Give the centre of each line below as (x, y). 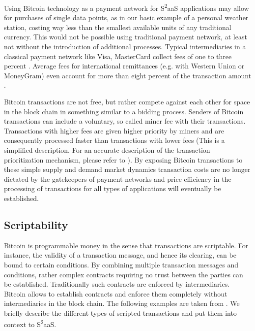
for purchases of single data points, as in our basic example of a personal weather (126, 17)
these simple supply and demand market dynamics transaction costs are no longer (127, 169)
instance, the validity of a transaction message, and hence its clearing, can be (120, 255)
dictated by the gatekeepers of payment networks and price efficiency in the (118, 179)
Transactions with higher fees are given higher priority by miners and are (114, 130)
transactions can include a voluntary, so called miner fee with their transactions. (125, 121)
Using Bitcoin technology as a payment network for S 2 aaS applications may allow (127, 7)
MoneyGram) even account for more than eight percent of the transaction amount (128, 75)
